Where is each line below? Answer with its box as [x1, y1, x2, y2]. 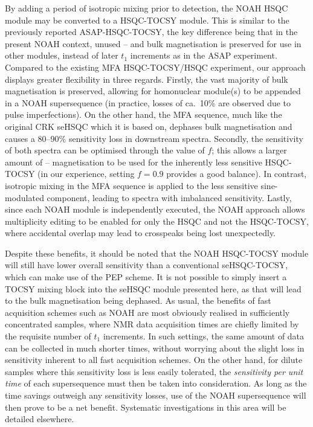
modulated [5, 191, 44, 204]
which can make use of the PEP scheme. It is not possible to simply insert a [5, 271, 287, 283]
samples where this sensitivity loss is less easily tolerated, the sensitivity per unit [5, 365, 303, 377]
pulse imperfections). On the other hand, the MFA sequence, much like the [5, 108, 282, 121]
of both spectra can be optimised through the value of [5, 144, 205, 156]
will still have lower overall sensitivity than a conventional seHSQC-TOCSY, [5, 258, 288, 271]
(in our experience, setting [37, 167, 135, 180]
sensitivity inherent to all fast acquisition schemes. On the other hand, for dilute [5, 353, 303, 366]
